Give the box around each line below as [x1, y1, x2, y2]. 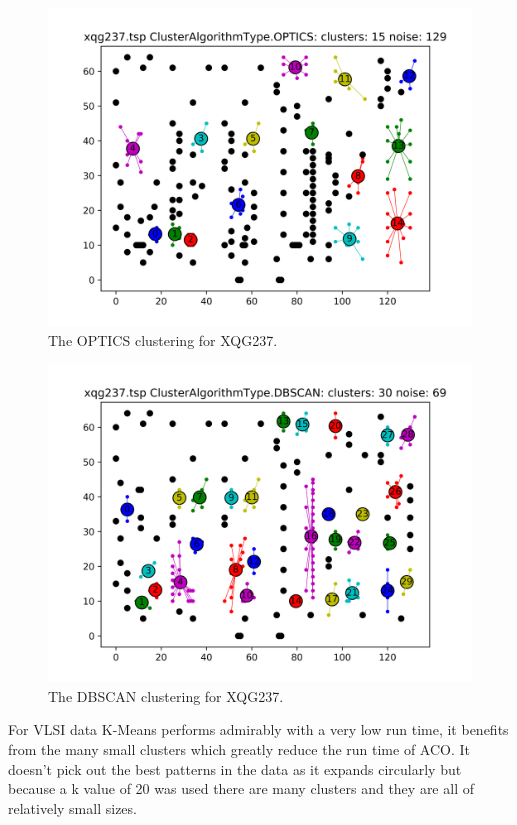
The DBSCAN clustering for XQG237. [48, 685, 284, 706]
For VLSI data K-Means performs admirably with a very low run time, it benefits [8, 719, 509, 740]
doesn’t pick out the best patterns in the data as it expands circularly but [8, 758, 462, 779]
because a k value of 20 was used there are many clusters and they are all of [8, 778, 474, 799]
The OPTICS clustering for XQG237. [48, 329, 278, 350]
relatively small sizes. [8, 797, 137, 818]
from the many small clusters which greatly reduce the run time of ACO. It [8, 738, 470, 759]
